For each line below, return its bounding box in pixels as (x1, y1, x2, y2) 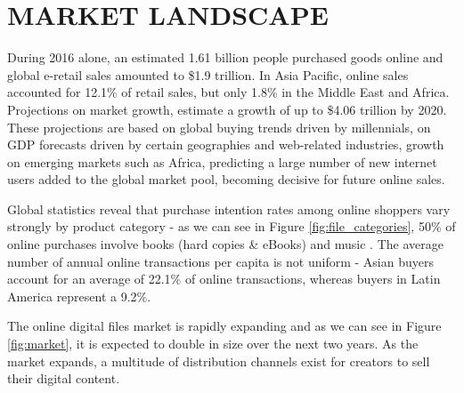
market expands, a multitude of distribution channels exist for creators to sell (7, 351, 430, 370)
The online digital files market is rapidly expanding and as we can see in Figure (7, 317, 442, 335)
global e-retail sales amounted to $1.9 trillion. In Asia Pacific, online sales (7, 65, 409, 84)
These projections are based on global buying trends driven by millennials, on (7, 117, 431, 136)
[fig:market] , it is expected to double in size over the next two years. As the (7, 334, 419, 353)
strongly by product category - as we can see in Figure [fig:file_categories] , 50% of (7, 217, 456, 236)
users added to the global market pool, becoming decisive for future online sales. (7, 170, 445, 188)
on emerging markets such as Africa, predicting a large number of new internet (7, 152, 437, 171)
